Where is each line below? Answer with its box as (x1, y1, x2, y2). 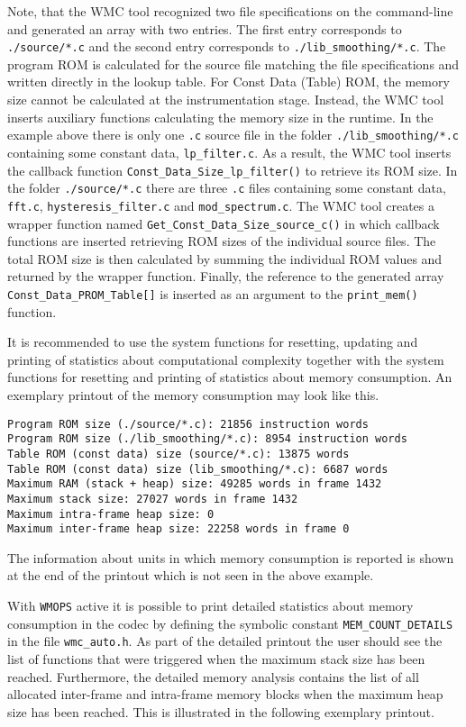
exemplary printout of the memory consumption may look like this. (7, 385, 379, 404)
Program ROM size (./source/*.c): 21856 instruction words (7, 417, 369, 431)
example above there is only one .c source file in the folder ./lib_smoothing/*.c (7, 125, 459, 144)
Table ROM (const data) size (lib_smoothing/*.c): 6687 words (7, 462, 388, 476)
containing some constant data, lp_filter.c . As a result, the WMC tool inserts (7, 142, 452, 161)
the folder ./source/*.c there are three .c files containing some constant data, (7, 178, 446, 197)
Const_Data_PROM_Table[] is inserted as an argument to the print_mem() (7, 284, 418, 303)
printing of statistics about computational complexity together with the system (7, 350, 444, 368)
